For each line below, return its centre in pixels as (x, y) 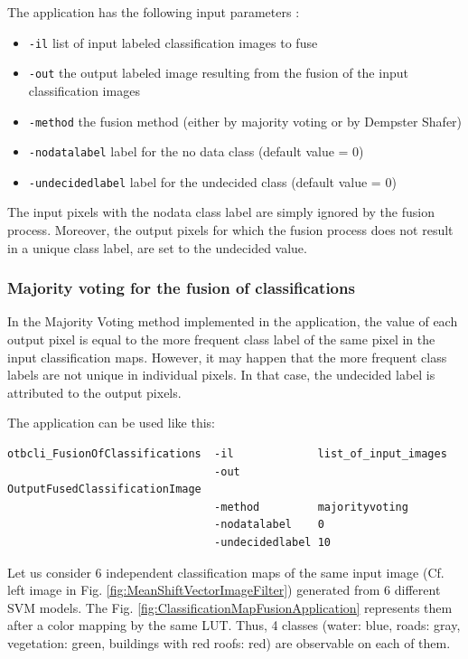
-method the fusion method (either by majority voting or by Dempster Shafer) (245, 121)
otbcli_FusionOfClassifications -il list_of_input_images (227, 454)
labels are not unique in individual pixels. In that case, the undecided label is (221, 375)
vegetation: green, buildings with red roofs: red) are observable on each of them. (229, 642)
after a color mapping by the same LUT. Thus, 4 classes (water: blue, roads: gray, (234, 625)
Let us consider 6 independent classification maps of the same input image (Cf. (226, 572)
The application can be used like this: (111, 423)
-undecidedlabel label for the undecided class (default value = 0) (212, 181)
